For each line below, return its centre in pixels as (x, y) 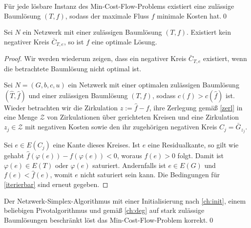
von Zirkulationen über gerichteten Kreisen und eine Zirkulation (143, 117)
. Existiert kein (209, 32)
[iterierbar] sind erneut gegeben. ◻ (56, 184)
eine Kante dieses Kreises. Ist (96, 145)
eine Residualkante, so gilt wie (193, 145)
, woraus (129, 155)
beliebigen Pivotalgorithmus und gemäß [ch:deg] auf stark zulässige (104, 210)
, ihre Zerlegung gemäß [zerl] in (196, 107)
